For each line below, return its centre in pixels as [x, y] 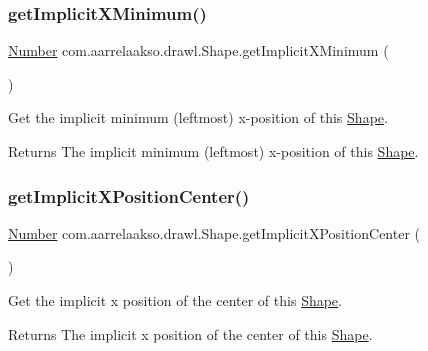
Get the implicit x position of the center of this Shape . [175, 300]
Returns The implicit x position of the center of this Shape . [190, 333]
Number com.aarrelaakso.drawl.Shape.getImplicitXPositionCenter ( [214, 232]
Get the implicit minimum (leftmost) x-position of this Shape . [198, 117]
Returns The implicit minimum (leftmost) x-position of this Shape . [213, 151]
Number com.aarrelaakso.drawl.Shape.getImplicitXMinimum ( [198, 50]
